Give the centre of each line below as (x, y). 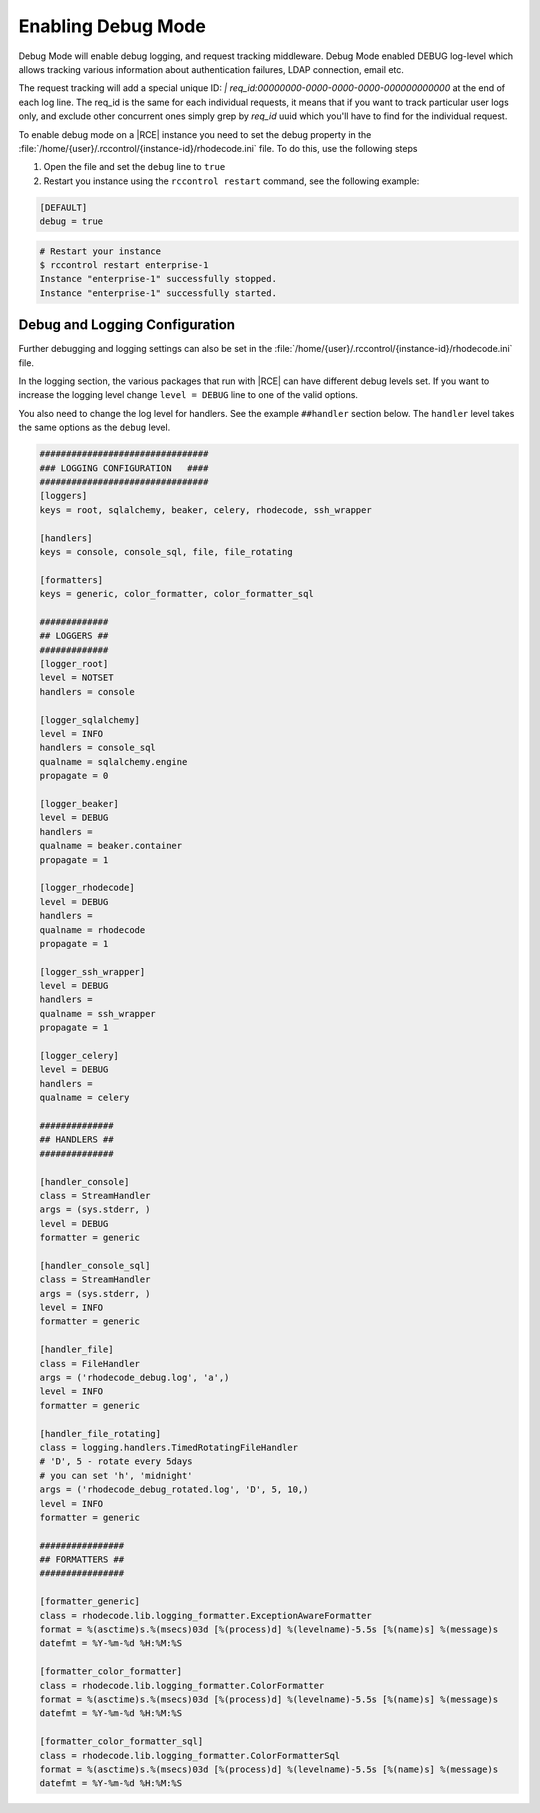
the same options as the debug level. (94, 427)
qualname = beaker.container (111, 846)
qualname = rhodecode (92, 929)
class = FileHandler (89, 1363)
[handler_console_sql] (95, 1265)
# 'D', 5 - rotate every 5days (116, 1461)
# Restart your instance (100, 251)
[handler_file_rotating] (100, 1433)
